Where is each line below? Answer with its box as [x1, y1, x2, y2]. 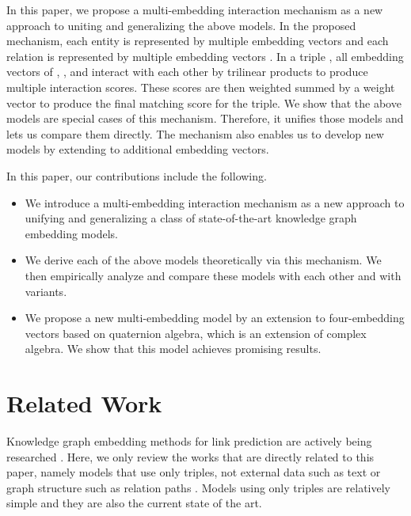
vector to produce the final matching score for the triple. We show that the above [6, 94, 401, 111]
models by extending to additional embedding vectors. [6, 141, 269, 157]
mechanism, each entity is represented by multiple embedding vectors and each [6, 32, 389, 49]
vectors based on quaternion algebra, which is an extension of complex [25, 324, 367, 341]
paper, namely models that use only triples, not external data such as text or [6, 464, 381, 480]
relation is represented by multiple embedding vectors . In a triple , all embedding [6, 47, 404, 64]
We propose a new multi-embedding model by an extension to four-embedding [25, 309, 405, 326]
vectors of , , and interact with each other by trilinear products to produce [6, 63, 368, 80]
